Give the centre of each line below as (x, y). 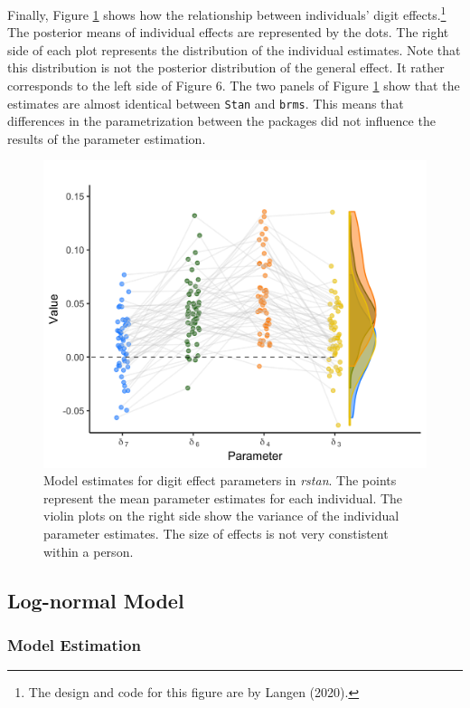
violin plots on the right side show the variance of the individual (221, 516)
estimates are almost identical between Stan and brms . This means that (206, 103)
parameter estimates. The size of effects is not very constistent (216, 533)
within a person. (89, 551)
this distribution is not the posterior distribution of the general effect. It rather (226, 67)
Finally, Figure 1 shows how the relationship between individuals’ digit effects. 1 (227, 13)
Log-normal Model (96, 600)
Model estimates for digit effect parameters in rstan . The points (220, 480)
